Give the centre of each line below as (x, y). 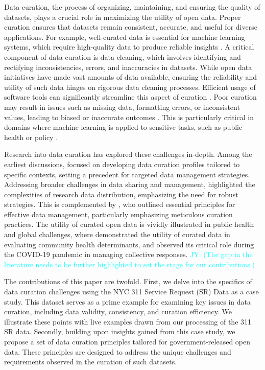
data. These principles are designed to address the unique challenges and (118, 351)
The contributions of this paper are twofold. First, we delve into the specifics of (128, 281)
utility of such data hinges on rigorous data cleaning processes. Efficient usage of (130, 87)
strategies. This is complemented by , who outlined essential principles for (120, 204)
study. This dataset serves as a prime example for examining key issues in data (127, 301)
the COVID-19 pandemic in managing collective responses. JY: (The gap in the (128, 254)
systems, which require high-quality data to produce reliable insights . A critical (129, 47)
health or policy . (31, 137)
